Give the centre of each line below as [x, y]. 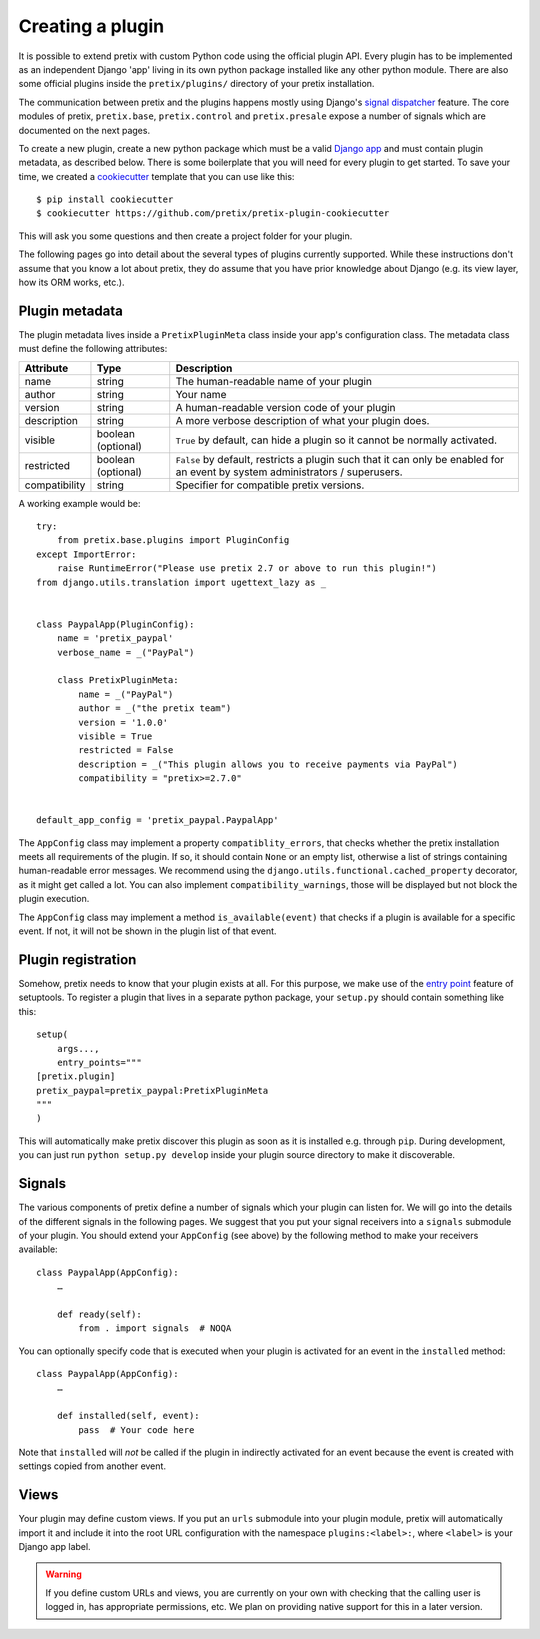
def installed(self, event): [128, 1416]
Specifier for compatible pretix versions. [270, 485]
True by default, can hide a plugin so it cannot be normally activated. [336, 440]
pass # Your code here [136, 1429]
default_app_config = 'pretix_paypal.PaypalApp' [157, 820]
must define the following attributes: [93, 349]
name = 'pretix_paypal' [115, 638]
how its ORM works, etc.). [71, 282]
